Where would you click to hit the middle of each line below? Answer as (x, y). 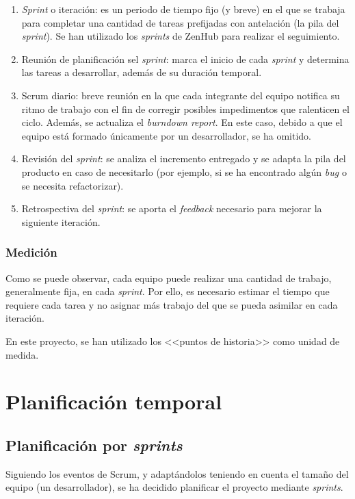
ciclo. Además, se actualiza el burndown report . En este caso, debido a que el (182, 122)
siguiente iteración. (61, 221)
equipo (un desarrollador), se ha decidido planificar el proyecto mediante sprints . (174, 487)
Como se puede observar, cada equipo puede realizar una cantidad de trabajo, (169, 278)
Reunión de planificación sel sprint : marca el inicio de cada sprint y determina (185, 59)
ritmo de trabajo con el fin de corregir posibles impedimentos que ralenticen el (185, 108)
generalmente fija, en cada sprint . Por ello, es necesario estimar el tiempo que (168, 291)
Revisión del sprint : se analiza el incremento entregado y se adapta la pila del (184, 158)
